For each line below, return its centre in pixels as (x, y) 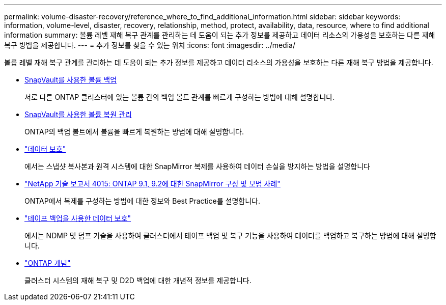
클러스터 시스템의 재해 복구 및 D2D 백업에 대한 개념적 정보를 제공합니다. (138, 280)
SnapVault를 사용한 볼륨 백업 (71, 80)
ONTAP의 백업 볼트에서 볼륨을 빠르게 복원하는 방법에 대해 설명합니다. (134, 132)
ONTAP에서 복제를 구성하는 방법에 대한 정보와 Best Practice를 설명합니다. (142, 201)
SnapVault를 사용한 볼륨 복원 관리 (78, 114)
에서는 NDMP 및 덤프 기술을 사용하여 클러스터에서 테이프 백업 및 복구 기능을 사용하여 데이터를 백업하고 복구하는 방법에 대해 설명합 (230, 235)
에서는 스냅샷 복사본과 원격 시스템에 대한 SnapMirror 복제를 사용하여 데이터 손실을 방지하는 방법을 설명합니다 (197, 166)
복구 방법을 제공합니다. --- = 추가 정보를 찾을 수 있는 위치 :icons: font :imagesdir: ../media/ (150, 45)
